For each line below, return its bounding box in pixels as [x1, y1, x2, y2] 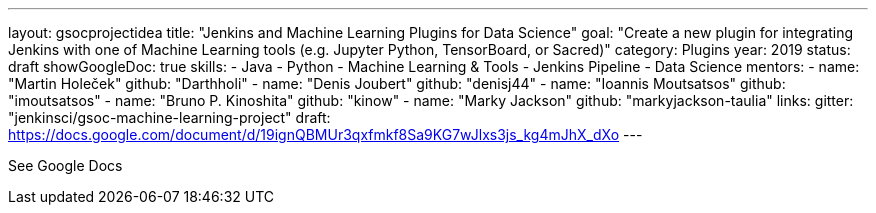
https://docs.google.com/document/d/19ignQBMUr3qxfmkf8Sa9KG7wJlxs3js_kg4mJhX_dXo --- [8, 126, 643, 143]
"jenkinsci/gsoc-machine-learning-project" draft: [8, 109, 331, 126]
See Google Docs [8, 157, 123, 174]
